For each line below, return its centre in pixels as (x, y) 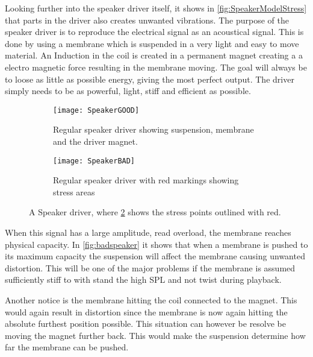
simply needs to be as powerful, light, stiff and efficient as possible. (128, 91)
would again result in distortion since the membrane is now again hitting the (146, 311)
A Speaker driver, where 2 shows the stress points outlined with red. (155, 212)
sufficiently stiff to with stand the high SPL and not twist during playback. (143, 280)
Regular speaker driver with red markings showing (146, 180)
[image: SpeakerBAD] (94, 161)
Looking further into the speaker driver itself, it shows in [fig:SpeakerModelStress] (156, 8)
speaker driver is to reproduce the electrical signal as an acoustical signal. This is (154, 32)
